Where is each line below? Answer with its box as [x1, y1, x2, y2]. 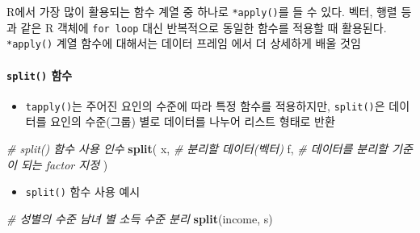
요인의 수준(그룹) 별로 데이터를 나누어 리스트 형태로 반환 [50, 113, 335, 130]
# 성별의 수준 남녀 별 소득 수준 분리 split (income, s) [6, 210, 273, 227]
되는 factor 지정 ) [20, 156, 108, 173]
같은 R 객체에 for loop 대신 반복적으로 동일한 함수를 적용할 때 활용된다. [20, 19, 387, 35]
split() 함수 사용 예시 [25, 183, 141, 200]
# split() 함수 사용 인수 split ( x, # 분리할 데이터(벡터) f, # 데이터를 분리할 [6, 140, 388, 157]
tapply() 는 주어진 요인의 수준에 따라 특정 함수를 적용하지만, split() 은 [25, 97, 385, 114]
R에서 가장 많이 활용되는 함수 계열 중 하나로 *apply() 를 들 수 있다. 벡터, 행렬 [6, 3, 397, 19]
